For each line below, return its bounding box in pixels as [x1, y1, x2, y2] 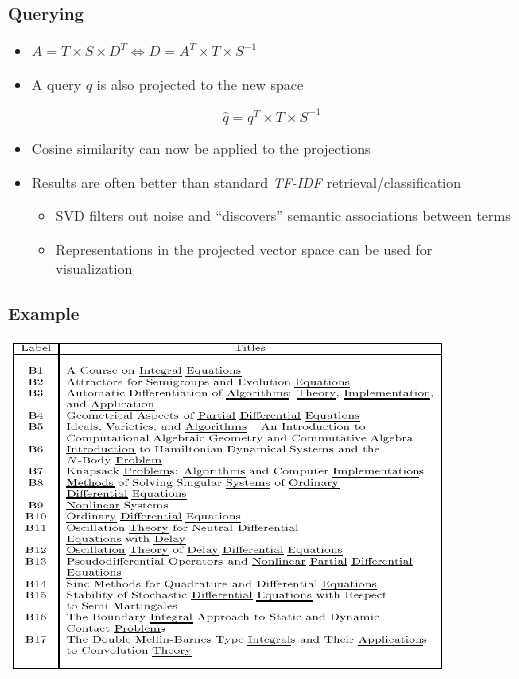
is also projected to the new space [96, 73, 304, 94]
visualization [55, 258, 133, 279]
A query [31, 73, 82, 94]
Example [8, 300, 80, 325]
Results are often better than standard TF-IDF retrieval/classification [31, 171, 462, 192]
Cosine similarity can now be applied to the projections [31, 137, 371, 158]
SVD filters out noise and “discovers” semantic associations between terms [55, 205, 511, 226]
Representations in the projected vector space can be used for [55, 238, 433, 259]
